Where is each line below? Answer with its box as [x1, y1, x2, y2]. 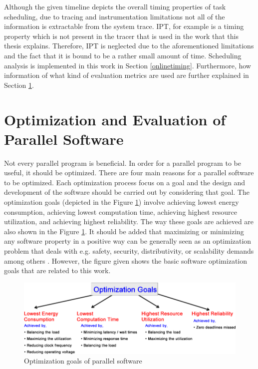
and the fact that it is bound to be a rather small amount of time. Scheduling [4, 50, 242, 60]
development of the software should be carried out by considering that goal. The [4, 187, 250, 197]
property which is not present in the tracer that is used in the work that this [4, 30, 239, 41]
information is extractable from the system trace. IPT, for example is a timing [4, 21, 244, 31]
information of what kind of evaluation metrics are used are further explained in [4, 70, 249, 80]
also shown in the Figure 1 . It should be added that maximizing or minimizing [4, 226, 244, 236]
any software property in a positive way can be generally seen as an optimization [4, 236, 252, 246]
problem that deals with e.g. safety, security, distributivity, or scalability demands [4, 246, 254, 256]
